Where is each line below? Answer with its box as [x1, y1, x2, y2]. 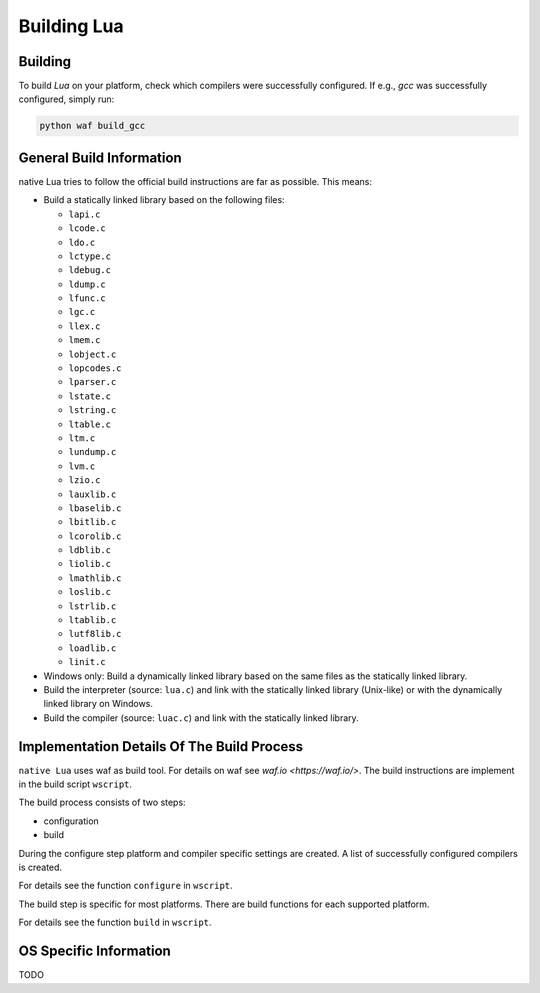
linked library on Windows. [43, 698, 154, 710]
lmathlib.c [68, 572, 122, 584]
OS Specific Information [18, 943, 172, 960]
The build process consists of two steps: [18, 796, 186, 809]
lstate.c [68, 390, 112, 402]
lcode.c [68, 223, 107, 234]
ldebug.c [68, 265, 112, 276]
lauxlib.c [68, 488, 117, 500]
